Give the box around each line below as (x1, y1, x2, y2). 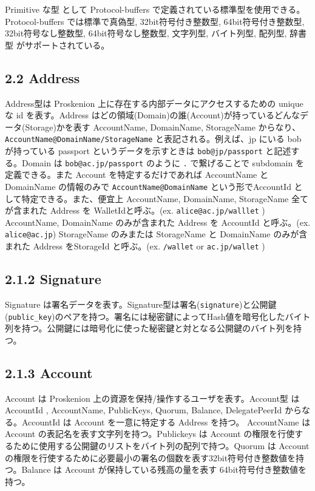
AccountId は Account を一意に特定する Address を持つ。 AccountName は (21, 415, 311, 428)
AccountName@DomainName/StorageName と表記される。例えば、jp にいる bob (5, 132, 302, 145)
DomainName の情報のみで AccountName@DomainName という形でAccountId (5, 180, 291, 192)
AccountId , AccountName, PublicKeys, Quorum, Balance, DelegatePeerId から (5, 404, 302, 416)
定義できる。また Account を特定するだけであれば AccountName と (5, 168, 268, 181)
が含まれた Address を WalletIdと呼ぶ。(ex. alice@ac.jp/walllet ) (5, 204, 265, 217)
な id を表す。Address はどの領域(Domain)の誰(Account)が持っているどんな (5, 109, 300, 121)
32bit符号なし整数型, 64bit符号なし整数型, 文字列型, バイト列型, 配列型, (5, 27, 287, 39)
